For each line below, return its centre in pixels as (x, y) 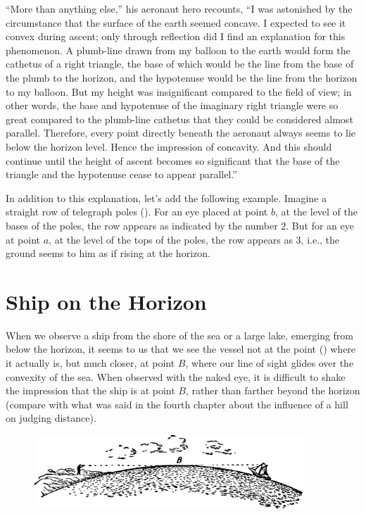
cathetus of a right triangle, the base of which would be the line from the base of (180, 64)
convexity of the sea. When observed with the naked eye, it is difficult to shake (176, 376)
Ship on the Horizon (106, 301)
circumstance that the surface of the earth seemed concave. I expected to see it (176, 22)
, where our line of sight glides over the (270, 363)
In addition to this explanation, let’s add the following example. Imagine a (166, 198)
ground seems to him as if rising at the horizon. (108, 253)
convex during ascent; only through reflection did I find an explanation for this (176, 36)
